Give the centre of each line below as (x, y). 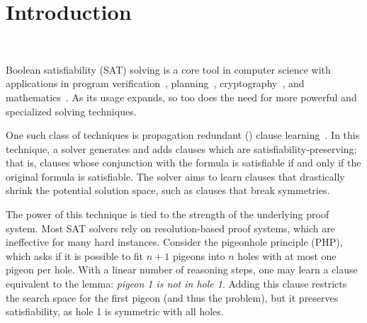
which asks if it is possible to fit (75, 255)
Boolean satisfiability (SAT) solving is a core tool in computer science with (168, 69)
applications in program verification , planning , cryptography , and (155, 83)
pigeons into (199, 255)
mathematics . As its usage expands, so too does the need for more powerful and (181, 97)
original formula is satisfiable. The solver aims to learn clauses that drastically (175, 176)
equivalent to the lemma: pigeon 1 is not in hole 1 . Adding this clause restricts (176, 284)
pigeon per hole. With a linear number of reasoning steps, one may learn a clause (182, 270)
